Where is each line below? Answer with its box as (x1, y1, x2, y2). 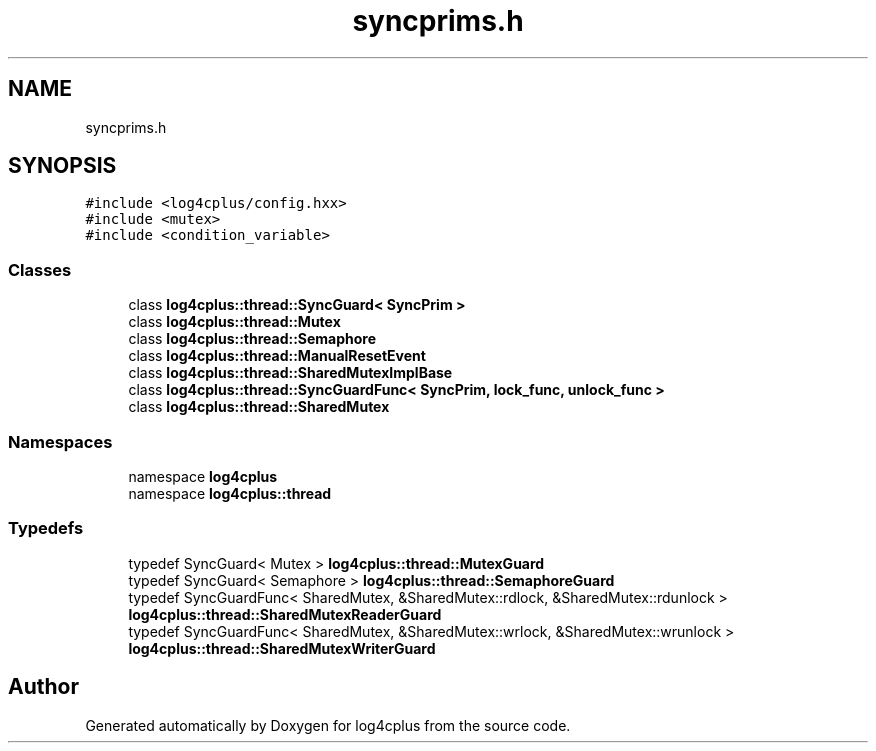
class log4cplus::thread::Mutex (128, 313, 341, 331)
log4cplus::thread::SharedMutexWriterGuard (128, 639, 436, 657)
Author (8, 674, 79, 700)
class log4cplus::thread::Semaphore (128, 330, 377, 348)
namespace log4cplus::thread (128, 484, 332, 502)
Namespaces (8, 431, 113, 452)
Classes (8, 259, 72, 280)
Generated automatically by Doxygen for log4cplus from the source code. (85, 716, 571, 734)
